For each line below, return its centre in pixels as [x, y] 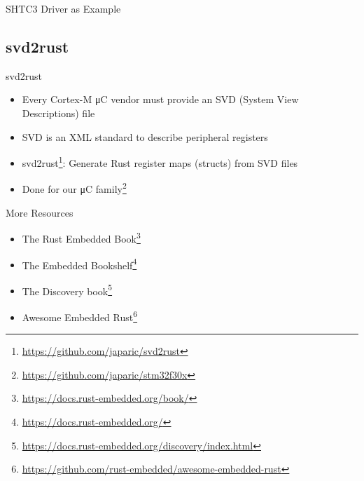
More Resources [40, 212]
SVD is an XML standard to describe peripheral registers [145, 136]
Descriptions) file [58, 113]
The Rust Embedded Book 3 [81, 237]
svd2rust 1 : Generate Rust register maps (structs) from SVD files [160, 162]
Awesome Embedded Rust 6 [80, 316]
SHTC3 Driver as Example [63, 8]
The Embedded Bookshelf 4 [79, 264]
